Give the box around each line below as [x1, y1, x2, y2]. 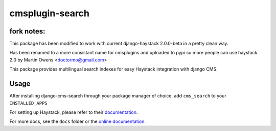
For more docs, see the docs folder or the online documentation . [9, 118, 146, 124]
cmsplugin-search [9, 8, 89, 19]
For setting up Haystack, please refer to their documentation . [9, 109, 138, 115]
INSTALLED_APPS [9, 100, 48, 106]
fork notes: [9, 27, 45, 36]
